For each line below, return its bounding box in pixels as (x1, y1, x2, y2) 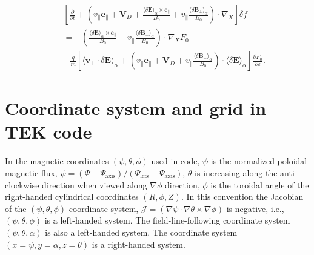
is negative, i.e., (226, 202, 284, 214)
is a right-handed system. (92, 237, 185, 250)
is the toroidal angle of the (210, 178, 309, 191)
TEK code (5, 119, 92, 144)
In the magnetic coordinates (5, 154, 109, 167)
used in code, (151, 154, 200, 167)
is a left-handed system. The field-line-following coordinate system (44, 214, 290, 227)
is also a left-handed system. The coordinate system (45, 225, 238, 238)
